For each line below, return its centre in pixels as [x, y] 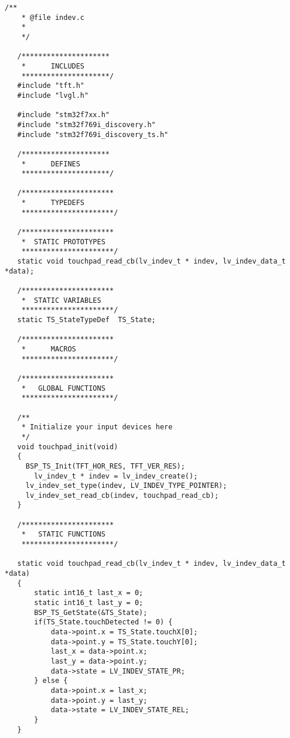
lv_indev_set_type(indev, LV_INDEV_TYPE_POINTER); [126, 486]
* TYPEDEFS [53, 203]
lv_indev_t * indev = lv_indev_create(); [116, 476]
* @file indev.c [53, 17]
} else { [51, 681]
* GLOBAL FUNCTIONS [63, 388]
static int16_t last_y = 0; [89, 603]
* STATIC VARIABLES [61, 300]
